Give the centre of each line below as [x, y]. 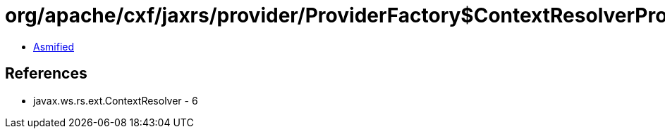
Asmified [54, 46]
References [46, 74]
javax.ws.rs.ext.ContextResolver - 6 [116, 100]
